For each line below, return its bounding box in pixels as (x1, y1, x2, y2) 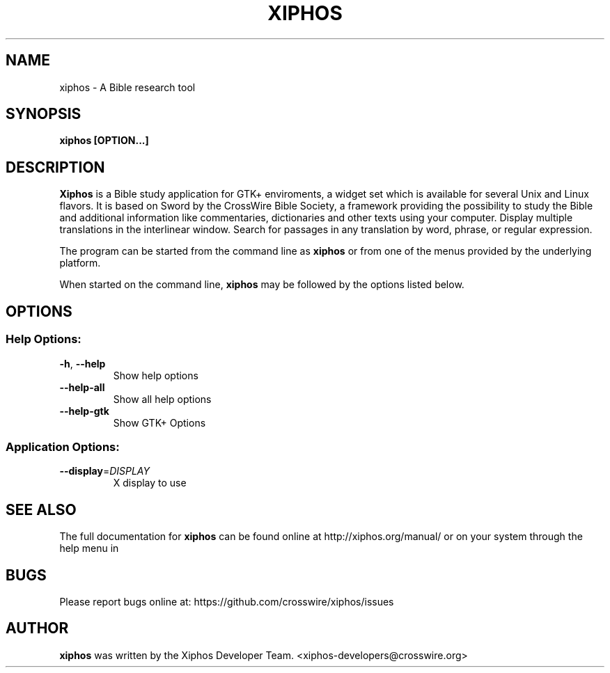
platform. (59, 257, 101, 269)
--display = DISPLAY (59, 465, 150, 477)
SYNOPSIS (6, 105, 81, 123)
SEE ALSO (6, 500, 77, 518)
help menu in (59, 542, 119, 555)
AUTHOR (6, 619, 69, 638)
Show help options (113, 369, 198, 381)
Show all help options (113, 393, 212, 405)
